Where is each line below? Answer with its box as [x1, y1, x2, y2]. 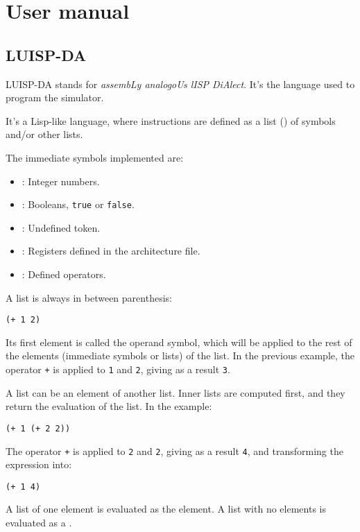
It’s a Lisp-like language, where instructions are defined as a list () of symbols [6, 113, 336, 128]
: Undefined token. [22, 220, 101, 234]
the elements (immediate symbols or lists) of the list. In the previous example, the [6, 348, 355, 363]
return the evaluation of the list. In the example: [6, 399, 212, 413]
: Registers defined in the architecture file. [22, 243, 200, 258]
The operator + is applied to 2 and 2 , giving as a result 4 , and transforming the [6, 443, 343, 458]
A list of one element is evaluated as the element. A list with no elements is [6, 501, 326, 516]
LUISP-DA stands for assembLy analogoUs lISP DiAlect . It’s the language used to [6, 76, 355, 91]
